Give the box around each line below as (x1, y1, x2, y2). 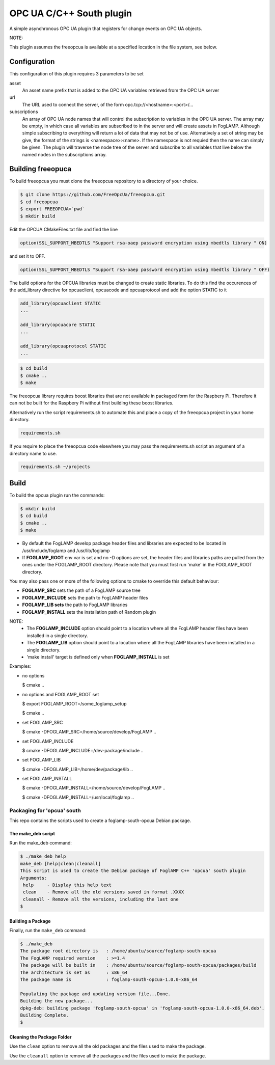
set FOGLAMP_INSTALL (22, 776, 72, 782)
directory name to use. (9, 450, 57, 456)
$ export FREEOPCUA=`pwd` (20, 206, 85, 212)
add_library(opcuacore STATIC (20, 322, 96, 328)
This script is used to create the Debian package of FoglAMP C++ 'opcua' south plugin (20, 868, 246, 873)
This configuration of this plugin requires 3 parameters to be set (9, 71, 144, 77)
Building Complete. (20, 1012, 69, 1018)
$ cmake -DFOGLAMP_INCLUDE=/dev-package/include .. (22, 747, 144, 753)
